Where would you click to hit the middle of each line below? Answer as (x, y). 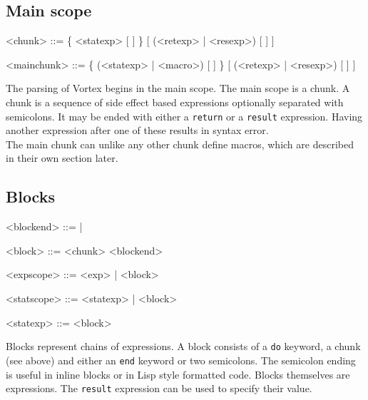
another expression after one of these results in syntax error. (137, 130)
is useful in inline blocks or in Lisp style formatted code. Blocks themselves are (178, 374)
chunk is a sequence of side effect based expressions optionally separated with (175, 102)
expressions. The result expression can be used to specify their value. (159, 388)
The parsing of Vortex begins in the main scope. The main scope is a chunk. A (178, 88)
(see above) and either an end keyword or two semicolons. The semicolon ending (181, 360)
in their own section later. (62, 158)
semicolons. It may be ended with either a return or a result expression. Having (184, 116)
